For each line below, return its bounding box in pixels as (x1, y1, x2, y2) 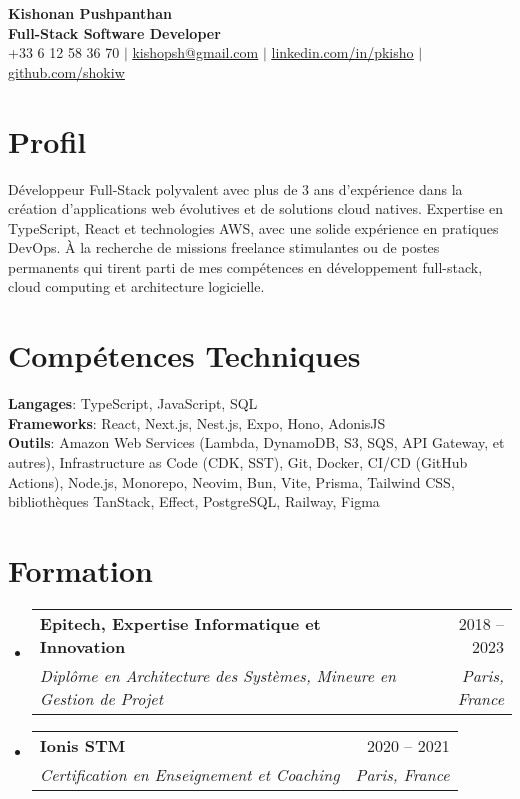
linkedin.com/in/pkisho (271, 42, 414, 63)
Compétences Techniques (8, 335, 361, 376)
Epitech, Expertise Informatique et (39, 611, 321, 635)
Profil (8, 120, 87, 161)
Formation (8, 549, 153, 590)
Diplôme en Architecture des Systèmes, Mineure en (39, 663, 397, 687)
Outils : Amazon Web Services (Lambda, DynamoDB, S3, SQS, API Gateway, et (8, 432, 505, 453)
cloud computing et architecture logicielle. (8, 276, 265, 297)
